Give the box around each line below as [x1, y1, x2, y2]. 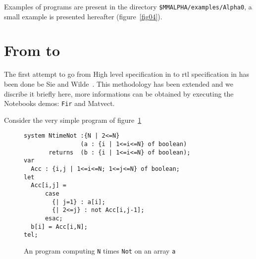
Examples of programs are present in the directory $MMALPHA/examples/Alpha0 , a [4, 1, 252, 11]
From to [4, 40, 60, 60]
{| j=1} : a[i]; [52, 198, 105, 206]
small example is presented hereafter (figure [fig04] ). [4, 11, 162, 21]
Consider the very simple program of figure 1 [4, 114, 142, 125]
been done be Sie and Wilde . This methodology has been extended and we [4, 78, 233, 89]
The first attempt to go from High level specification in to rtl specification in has [4, 69, 250, 79]
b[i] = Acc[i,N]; [31, 223, 88, 230]
